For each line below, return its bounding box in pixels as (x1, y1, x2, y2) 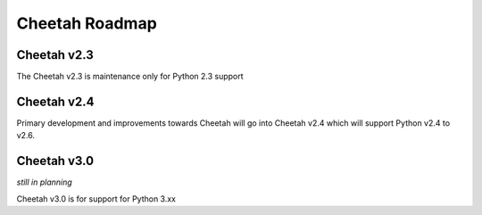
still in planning (16, 177, 73, 187)
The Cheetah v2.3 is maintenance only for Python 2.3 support (16, 71, 245, 82)
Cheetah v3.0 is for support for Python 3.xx (16, 193, 177, 204)
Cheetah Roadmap (16, 13, 158, 33)
